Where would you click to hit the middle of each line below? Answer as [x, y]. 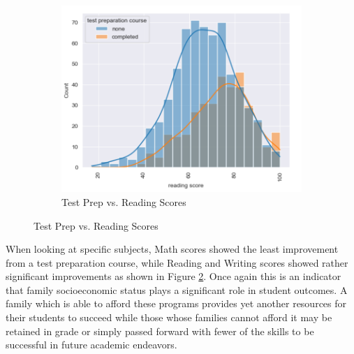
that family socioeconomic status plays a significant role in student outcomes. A [177, 289]
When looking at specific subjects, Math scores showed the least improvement [172, 249]
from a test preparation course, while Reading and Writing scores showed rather [177, 262]
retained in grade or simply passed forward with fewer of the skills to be [160, 331]
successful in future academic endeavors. [91, 345]
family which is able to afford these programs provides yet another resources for [176, 303]
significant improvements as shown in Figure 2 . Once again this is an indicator [174, 276]
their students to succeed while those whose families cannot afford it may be [169, 317]
